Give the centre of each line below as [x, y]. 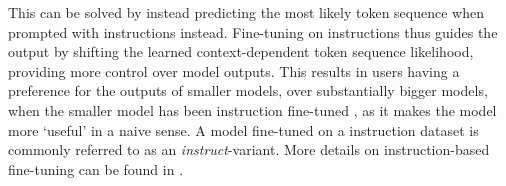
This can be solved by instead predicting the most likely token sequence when [246, 12]
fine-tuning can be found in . [96, 168]
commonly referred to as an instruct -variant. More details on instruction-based [249, 149]
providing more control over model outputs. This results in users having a [234, 70]
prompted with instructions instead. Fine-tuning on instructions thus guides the [253, 31]
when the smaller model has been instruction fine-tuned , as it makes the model [252, 109]
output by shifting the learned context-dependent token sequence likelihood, [241, 51]
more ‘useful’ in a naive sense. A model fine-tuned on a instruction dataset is [243, 129]
